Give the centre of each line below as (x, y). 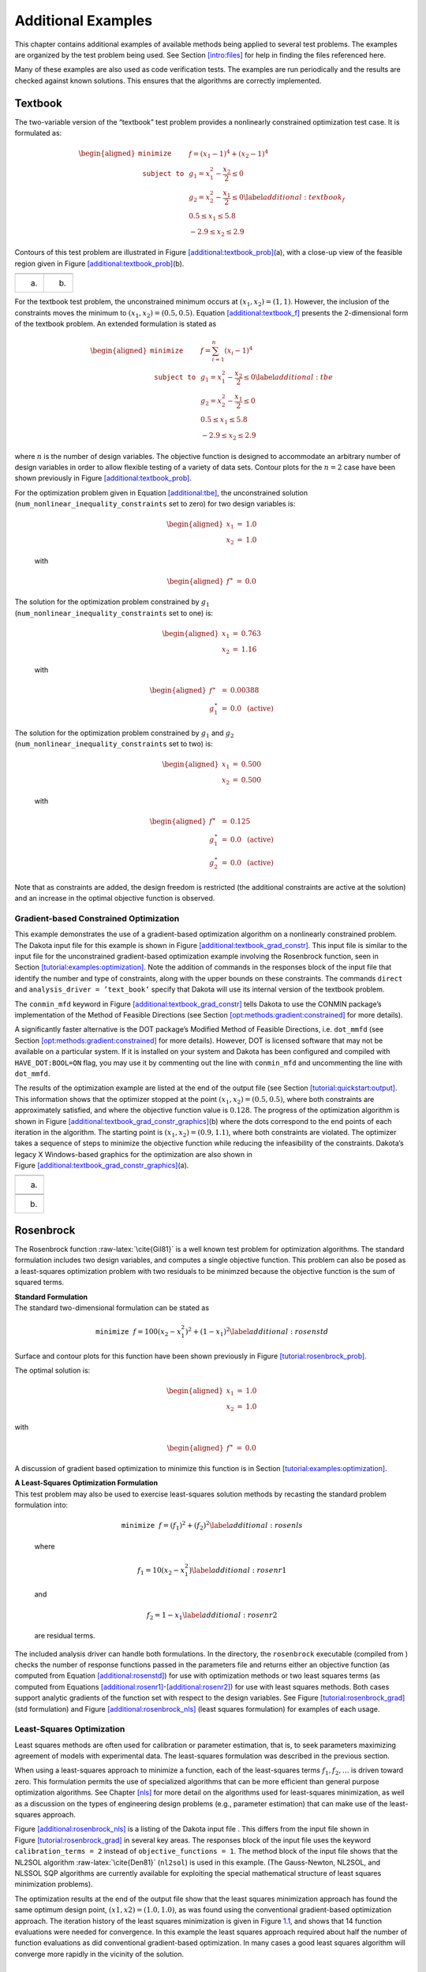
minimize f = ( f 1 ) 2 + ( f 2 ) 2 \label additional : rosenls (212, 1526)
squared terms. (39, 1283)
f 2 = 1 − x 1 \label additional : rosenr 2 (212, 1615)
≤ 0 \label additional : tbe (288, 377)
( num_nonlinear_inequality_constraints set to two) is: (114, 744)
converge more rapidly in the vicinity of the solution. (99, 1954)
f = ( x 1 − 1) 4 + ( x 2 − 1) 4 (228, 153)
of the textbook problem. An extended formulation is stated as (116, 324)
